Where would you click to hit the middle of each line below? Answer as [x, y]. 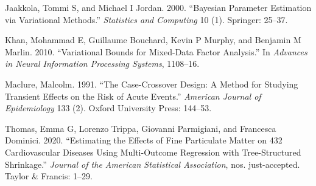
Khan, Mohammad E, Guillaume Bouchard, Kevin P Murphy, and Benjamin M [153, 40]
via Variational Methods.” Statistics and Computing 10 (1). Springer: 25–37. [146, 19]
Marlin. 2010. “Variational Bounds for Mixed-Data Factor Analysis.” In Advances [156, 51]
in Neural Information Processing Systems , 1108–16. [102, 64]
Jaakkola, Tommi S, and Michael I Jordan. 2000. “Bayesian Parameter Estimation [158, 7]
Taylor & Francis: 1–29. [49, 176]
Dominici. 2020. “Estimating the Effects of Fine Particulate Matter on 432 [144, 140]
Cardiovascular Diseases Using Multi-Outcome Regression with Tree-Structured [153, 152]
